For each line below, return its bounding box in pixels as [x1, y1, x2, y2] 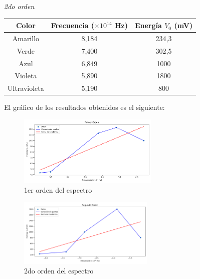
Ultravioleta [8, 83, 44, 93]
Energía [134, 20, 162, 31]
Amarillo [12, 33, 40, 43]
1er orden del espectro [24, 185, 92, 195]
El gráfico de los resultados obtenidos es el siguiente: [4, 102, 165, 112]
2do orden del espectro [24, 265, 94, 276]
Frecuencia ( [51, 20, 95, 31]
